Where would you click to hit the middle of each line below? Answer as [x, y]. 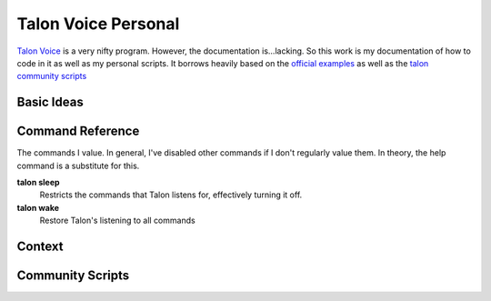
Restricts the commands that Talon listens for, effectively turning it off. [171, 195]
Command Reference [78, 131]
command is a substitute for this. [78, 166]
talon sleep [38, 183]
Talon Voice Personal [98, 24]
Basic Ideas [50, 102]
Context [40, 247]
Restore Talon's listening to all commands [117, 221]
